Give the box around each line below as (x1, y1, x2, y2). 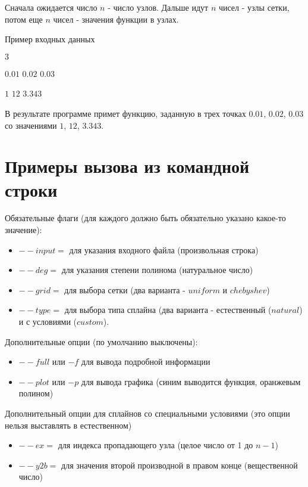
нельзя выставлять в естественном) (5, 418, 132, 431)
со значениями (5, 119, 57, 131)
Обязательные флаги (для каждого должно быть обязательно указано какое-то (5, 212, 286, 224)
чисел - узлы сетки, (218, 1, 290, 13)
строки (5, 177, 58, 201)
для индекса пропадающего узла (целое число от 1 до (58, 439, 253, 451)
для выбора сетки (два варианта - (64, 283, 186, 296)
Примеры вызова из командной (5, 154, 250, 178)
